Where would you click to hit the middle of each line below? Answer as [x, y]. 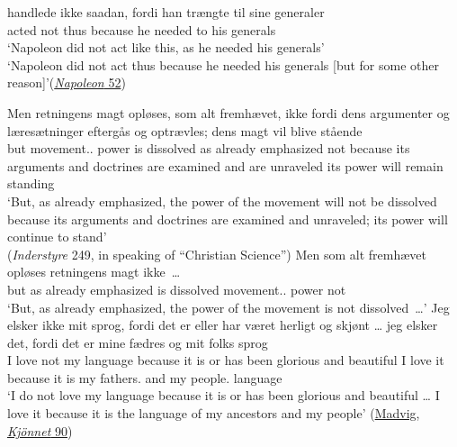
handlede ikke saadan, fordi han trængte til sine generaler [166, 12]
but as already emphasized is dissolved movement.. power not [177, 289]
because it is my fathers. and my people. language [145, 377]
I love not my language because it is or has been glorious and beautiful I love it [226, 360]
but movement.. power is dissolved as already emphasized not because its [209, 148]
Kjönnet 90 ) [40, 430]
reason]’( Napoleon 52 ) [67, 82]
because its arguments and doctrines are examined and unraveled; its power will [228, 219]
